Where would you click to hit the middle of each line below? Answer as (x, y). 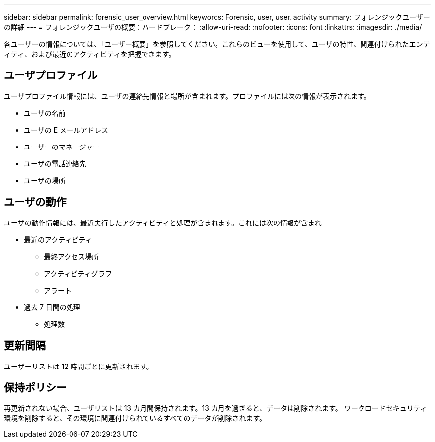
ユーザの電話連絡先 (55, 163)
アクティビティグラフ (78, 273)
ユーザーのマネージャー (62, 147)
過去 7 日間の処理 (52, 307)
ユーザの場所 (45, 180)
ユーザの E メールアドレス (66, 130)
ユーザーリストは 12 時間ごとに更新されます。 (79, 366)
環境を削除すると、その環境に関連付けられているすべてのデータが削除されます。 (135, 418)
